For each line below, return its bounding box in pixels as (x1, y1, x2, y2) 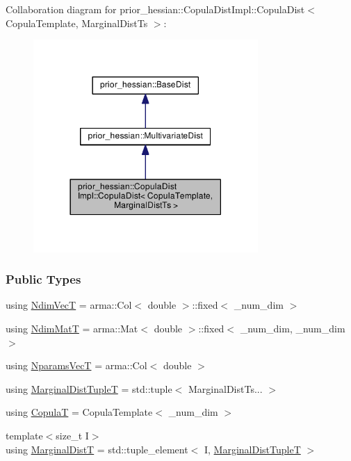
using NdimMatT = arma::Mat (6, 321, 138, 335)
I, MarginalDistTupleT (204, 442, 301, 456)
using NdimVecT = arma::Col (6, 298, 132, 312)
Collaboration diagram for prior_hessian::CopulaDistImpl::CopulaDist (6, 2, 305, 16)
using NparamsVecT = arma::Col (6, 358, 147, 373)
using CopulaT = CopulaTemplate (6, 405, 153, 419)
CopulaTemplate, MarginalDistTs (6, 15, 148, 30)
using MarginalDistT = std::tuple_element (6, 442, 188, 456)
